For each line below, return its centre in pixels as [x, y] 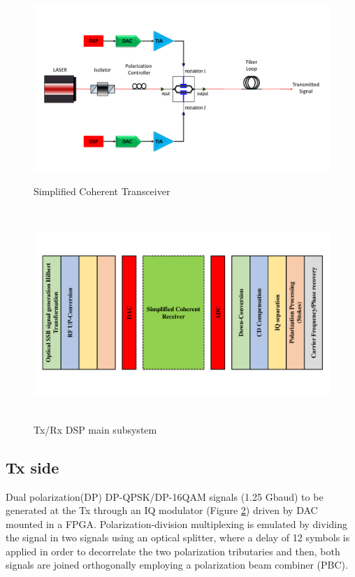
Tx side [32, 467]
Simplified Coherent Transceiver [102, 191]
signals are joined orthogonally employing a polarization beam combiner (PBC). [177, 565]
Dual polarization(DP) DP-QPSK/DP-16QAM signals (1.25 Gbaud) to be [165, 496]
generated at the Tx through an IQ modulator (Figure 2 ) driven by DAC [162, 510]
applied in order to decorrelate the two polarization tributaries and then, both [173, 551]
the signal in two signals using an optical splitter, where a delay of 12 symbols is [178, 537]
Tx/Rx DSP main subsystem [95, 429]
